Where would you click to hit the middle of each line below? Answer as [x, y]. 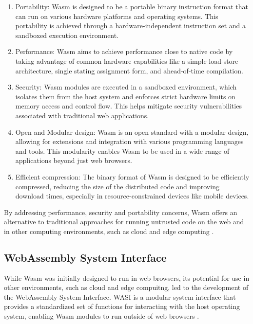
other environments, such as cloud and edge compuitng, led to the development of [126, 287]
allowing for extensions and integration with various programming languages [129, 141]
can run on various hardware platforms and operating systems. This [117, 16]
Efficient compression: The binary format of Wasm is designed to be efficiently [132, 176]
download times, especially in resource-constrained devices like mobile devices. [132, 196]
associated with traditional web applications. [82, 115]
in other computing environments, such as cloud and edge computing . [109, 231]
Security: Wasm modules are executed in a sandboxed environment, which [126, 87]
